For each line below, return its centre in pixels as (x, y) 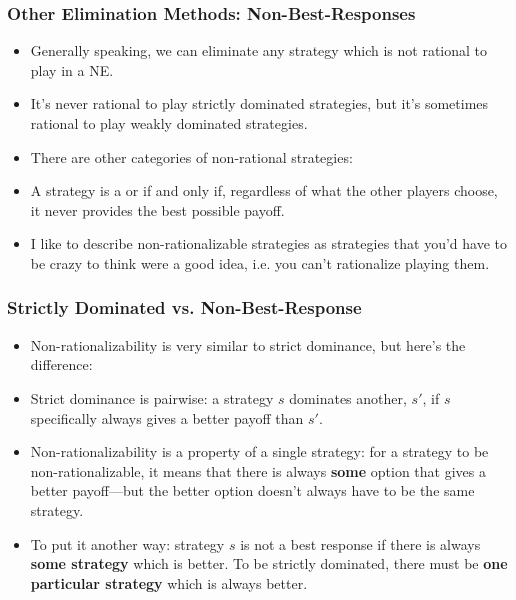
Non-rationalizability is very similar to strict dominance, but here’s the (248, 344)
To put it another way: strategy (127, 543)
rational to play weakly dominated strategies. (169, 123)
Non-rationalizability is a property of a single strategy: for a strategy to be (259, 451)
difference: (61, 364)
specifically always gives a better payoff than (167, 417)
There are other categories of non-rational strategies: (191, 156)
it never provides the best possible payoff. (157, 209)
